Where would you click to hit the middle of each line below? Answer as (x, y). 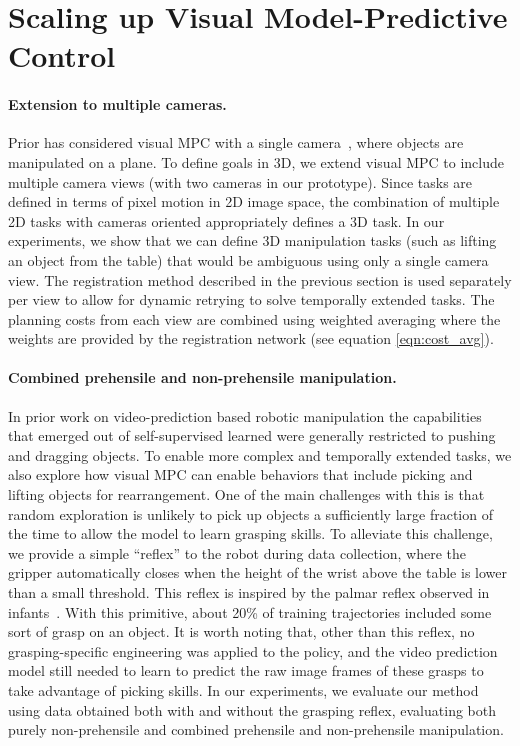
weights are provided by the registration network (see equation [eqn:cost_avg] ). (251, 338)
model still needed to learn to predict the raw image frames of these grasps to (246, 670)
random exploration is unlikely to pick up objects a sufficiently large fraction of (250, 513)
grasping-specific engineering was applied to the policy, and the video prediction (253, 650)
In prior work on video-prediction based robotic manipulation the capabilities (245, 415)
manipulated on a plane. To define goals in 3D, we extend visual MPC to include (256, 161)
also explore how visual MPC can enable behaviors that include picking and (240, 474)
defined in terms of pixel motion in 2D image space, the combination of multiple (254, 201)
